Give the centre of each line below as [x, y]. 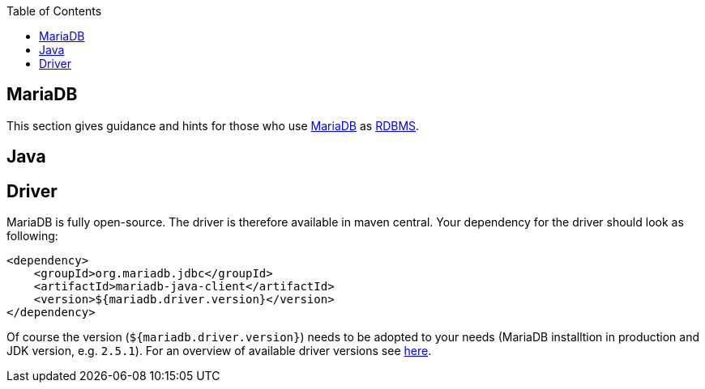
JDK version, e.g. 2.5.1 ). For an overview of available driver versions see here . [219, 351]
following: [32, 236]
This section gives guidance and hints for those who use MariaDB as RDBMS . [213, 125]
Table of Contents [54, 11]
